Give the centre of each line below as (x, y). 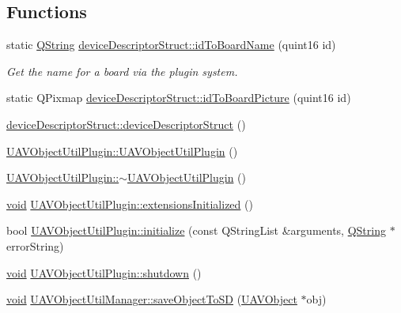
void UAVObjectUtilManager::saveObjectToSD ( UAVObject (152, 299)
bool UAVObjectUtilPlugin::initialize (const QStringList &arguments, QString (196, 230)
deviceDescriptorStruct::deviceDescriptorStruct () (126, 124)
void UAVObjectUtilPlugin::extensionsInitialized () (130, 204)
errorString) (35, 245)
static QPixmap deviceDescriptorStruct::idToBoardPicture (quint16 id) (179, 98)
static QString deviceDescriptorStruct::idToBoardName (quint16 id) (171, 45)
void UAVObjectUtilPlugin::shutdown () (104, 272)
